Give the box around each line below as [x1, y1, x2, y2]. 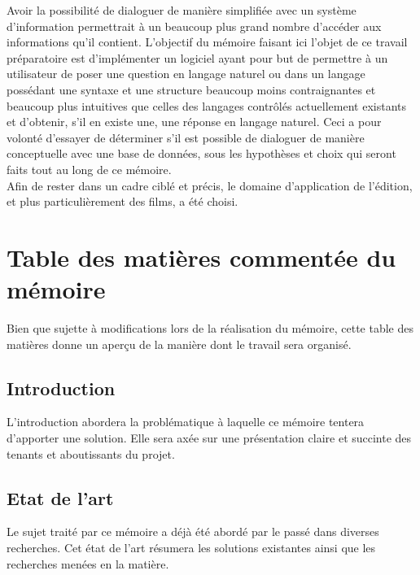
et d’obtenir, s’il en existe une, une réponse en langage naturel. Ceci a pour [7, 113, 382, 130]
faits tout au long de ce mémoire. [7, 160, 172, 177]
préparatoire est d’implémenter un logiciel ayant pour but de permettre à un [7, 49, 388, 66]
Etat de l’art [7, 485, 114, 510]
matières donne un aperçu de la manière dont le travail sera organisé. [7, 335, 352, 352]
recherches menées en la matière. [7, 555, 169, 572]
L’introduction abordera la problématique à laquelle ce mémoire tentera [7, 413, 365, 430]
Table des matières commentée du [7, 240, 396, 273]
